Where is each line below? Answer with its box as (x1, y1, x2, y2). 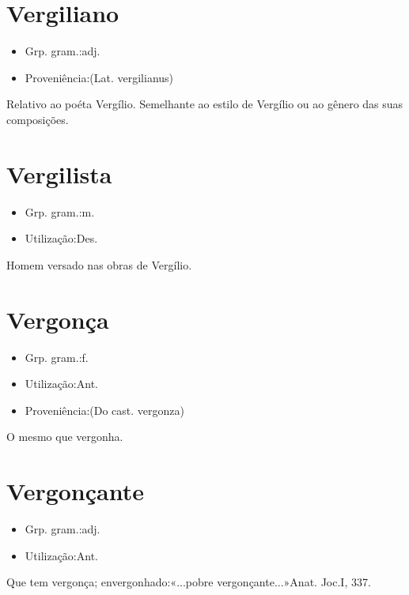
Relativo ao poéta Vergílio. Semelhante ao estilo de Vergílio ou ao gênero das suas (6, 96, 403, 112)
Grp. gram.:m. (25, 203, 95, 220)
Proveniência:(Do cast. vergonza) (25, 401, 185, 418)
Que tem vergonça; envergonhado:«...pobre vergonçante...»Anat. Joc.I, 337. (6, 574, 371, 590)
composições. (6, 111, 69, 127)
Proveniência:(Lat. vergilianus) (25, 69, 174, 85)
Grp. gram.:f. (25, 348, 89, 365)
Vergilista (6, 157, 112, 190)
